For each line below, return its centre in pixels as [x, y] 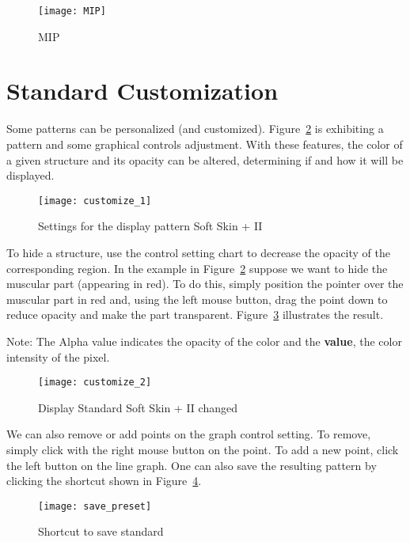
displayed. [30, 175]
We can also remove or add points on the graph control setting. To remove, [189, 434]
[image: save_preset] [95, 506]
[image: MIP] [72, 11]
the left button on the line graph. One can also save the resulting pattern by [192, 465]
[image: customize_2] [95, 383]
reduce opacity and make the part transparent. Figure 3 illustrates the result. [195, 315]
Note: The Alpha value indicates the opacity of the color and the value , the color [204, 341]
